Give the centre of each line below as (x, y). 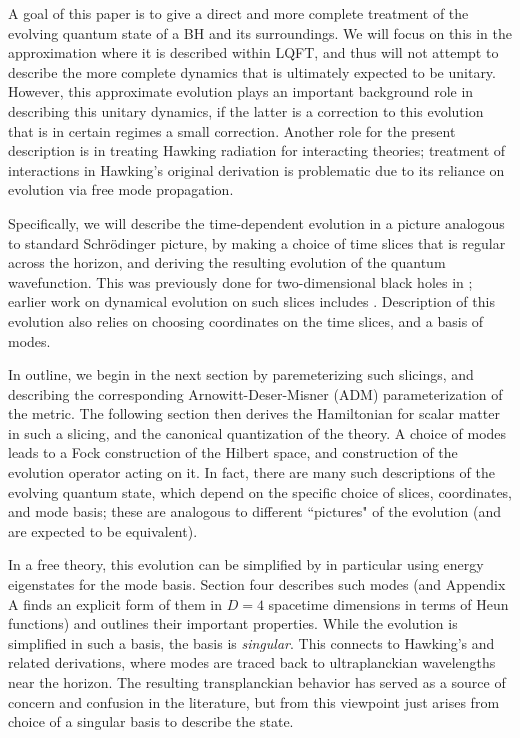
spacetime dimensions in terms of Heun (388, 603)
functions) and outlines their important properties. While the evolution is (233, 623)
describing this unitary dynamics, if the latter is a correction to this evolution (246, 110)
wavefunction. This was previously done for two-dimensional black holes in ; (240, 281)
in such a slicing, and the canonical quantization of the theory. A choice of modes (257, 432)
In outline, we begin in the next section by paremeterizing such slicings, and (241, 374)
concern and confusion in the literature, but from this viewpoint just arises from (254, 701)
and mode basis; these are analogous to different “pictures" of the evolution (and (255, 511)
